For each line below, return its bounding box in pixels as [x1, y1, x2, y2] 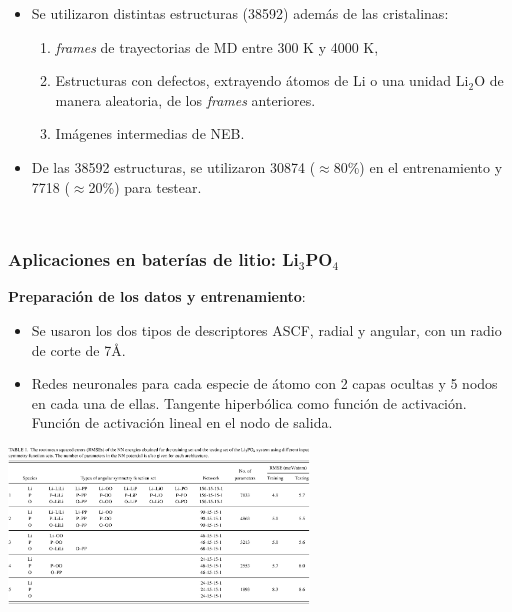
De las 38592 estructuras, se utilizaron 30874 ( [31, 156, 316, 177]
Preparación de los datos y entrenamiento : [8, 286, 306, 307]
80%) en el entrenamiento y [333, 156, 503, 177]
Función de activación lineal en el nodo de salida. [31, 412, 333, 433]
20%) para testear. [88, 176, 202, 197]
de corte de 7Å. [31, 339, 126, 360]
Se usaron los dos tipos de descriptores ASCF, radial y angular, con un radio [31, 319, 502, 340]
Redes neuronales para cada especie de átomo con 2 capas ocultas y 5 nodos [31, 373, 498, 394]
